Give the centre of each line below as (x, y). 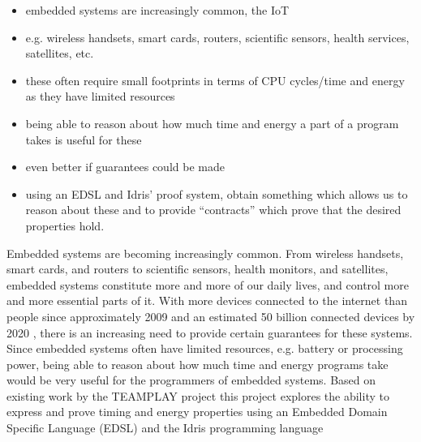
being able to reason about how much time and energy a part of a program (212, 123)
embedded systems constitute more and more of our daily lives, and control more (208, 284)
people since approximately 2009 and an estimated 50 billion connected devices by (211, 316)
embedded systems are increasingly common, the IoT (157, 10)
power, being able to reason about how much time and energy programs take (198, 364)
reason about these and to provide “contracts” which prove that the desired (213, 210)
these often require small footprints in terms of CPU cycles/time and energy (215, 80)
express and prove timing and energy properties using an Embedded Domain (197, 412)
